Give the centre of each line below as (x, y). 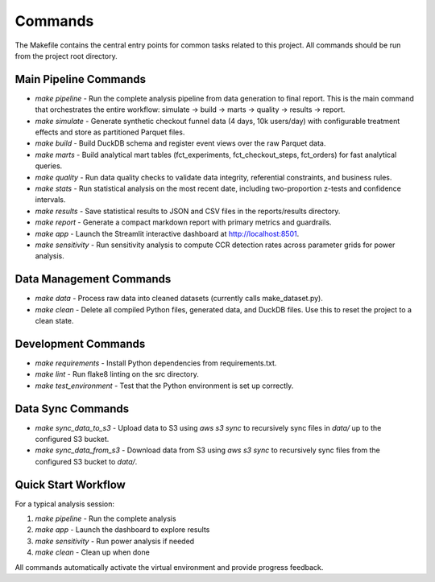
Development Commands (80, 343)
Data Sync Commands (72, 409)
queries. (49, 166)
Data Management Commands (93, 279)
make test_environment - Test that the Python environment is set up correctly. (164, 386)
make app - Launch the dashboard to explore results (122, 530)
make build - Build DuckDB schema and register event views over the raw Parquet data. (180, 143)
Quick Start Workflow (70, 484)
